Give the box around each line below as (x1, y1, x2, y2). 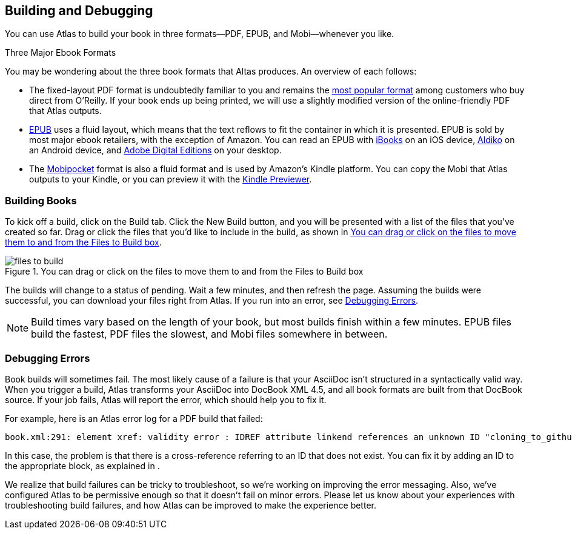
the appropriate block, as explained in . (5, 460, 160, 471)
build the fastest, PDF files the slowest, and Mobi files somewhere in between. (31, 328, 388, 341)
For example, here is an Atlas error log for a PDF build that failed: (5, 413, 263, 424)
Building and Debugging (5, 3, 153, 18)
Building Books (5, 194, 77, 207)
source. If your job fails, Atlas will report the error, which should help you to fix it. (5, 394, 327, 405)
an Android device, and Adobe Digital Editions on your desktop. (29, 145, 282, 156)
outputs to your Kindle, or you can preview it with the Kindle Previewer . (29, 174, 312, 185)
